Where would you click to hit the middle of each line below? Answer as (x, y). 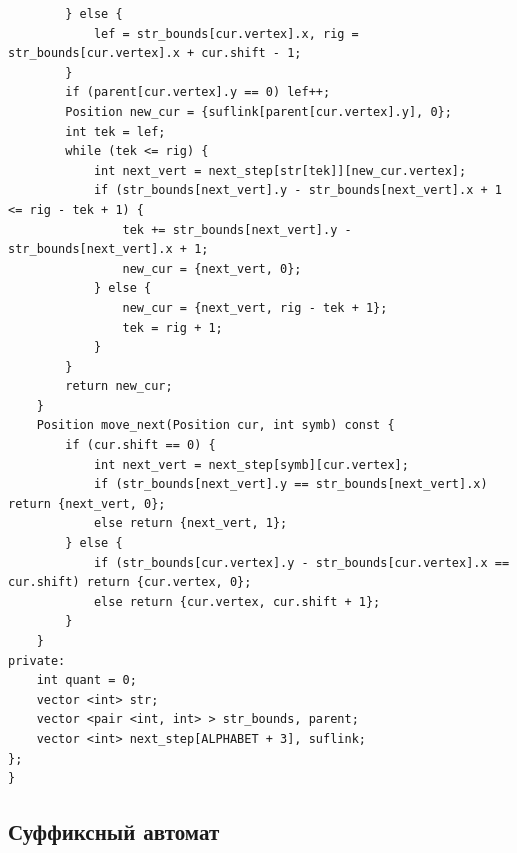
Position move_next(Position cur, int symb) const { (215, 425)
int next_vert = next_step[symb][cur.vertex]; (251, 464)
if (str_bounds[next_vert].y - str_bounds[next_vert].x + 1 (297, 190)
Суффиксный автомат (114, 831)
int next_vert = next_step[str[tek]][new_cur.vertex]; (280, 170)
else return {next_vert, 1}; (190, 523)
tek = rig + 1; (172, 327)
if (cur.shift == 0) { (140, 445)
